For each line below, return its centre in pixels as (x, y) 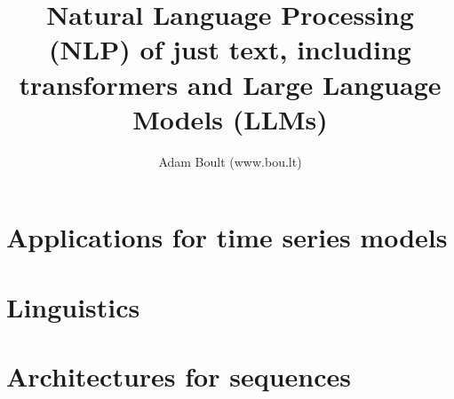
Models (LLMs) (230, 118)
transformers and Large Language (230, 84)
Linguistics (73, 306)
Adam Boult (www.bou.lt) (230, 161)
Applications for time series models (227, 237)
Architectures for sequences (179, 376)
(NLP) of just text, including (230, 49)
